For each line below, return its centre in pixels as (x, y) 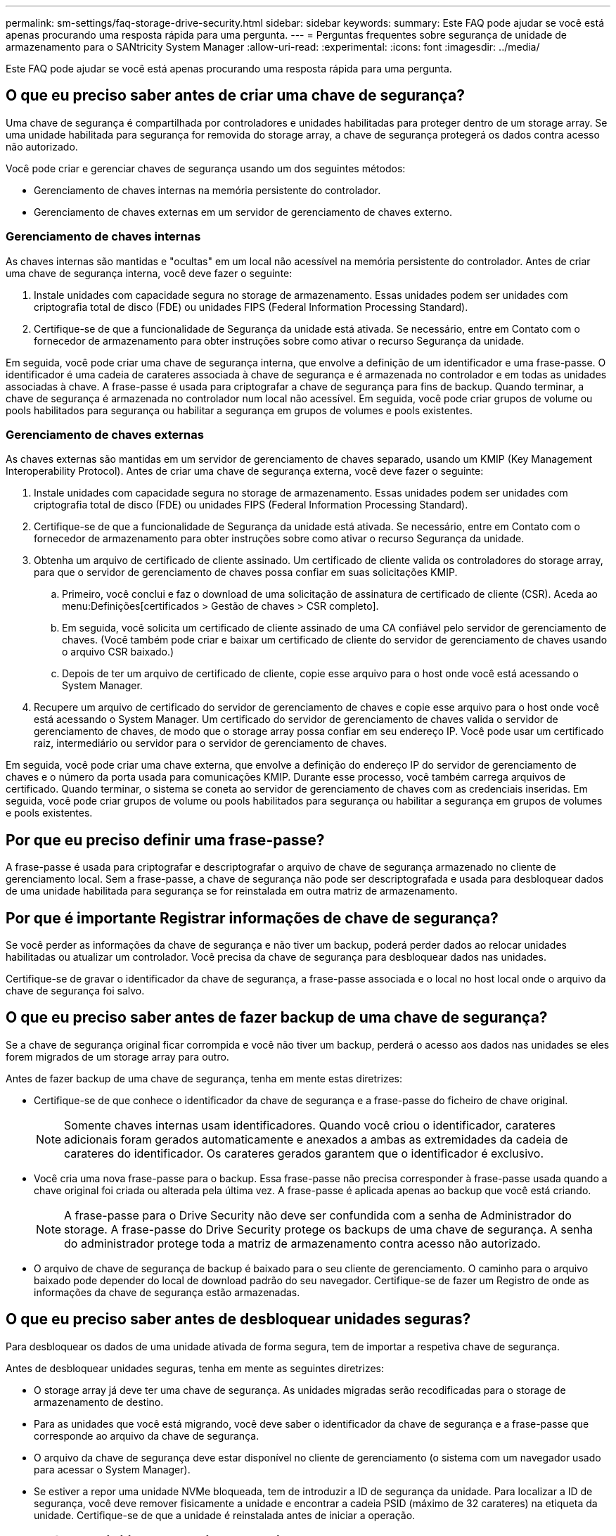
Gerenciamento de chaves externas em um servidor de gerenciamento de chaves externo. (243, 212)
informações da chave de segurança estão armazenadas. (167, 1292)
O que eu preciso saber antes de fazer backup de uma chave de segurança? (277, 1018)
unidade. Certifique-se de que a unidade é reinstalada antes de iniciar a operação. (225, 1515)
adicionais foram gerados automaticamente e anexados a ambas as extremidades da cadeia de (316, 1139)
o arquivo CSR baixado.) (118, 652)
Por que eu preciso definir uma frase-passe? (165, 840)
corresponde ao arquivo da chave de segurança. (147, 1435)
